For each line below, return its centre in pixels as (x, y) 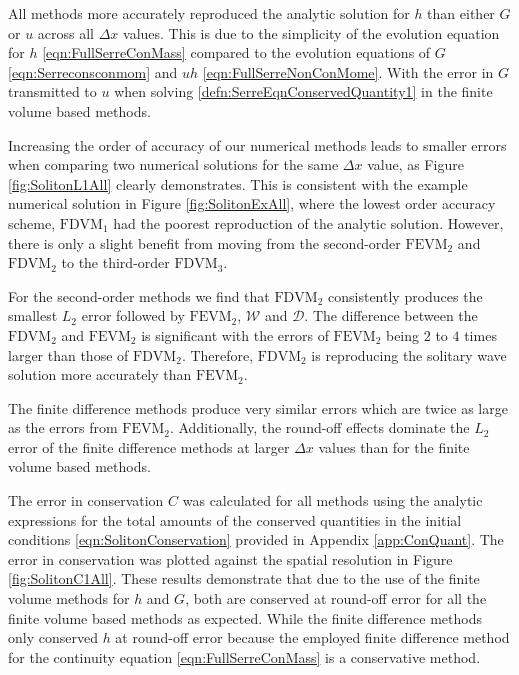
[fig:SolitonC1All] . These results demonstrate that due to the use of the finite (244, 578)
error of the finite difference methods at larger (149, 446)
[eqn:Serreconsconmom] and (93, 71)
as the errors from (63, 427)
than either (461, 13)
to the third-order (115, 262)
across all (66, 32)
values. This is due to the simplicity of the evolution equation (311, 32)
